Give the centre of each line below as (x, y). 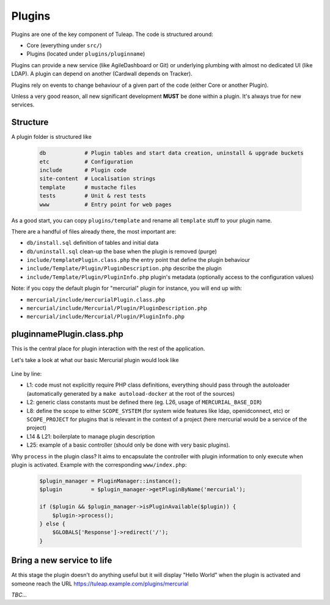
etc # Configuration (86, 161)
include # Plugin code (83, 170)
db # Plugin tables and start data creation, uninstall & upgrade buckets (171, 153)
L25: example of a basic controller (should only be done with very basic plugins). (128, 445)
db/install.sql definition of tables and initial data (93, 243)
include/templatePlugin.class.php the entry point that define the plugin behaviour (138, 260)
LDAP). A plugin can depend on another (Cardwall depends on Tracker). (102, 74)
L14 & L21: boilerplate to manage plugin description (91, 436)
